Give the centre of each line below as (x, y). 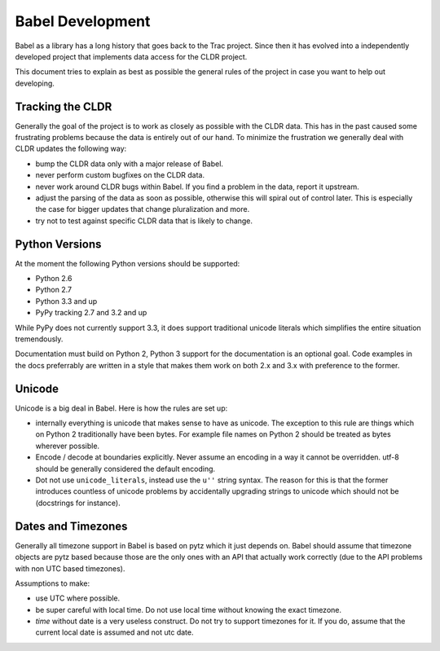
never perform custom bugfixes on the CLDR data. (120, 175)
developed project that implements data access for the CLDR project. (131, 56)
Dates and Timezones (71, 526)
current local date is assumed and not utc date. (114, 632)
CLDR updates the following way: (71, 149)
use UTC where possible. (78, 598)
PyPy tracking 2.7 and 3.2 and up (91, 313)
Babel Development (83, 21)
